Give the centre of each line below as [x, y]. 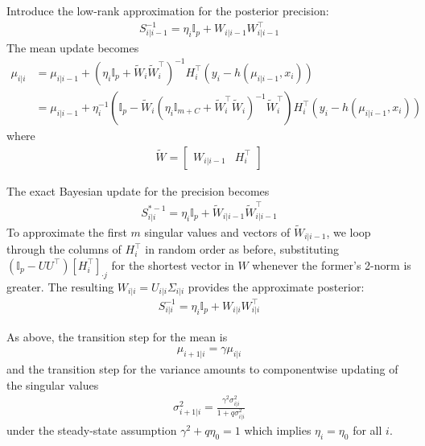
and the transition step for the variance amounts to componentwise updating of [202, 368]
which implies [278, 429]
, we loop [349, 231]
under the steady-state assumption [92, 429]
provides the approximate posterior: [276, 286]
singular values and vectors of [217, 231]
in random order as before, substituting [242, 249]
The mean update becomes [73, 47]
